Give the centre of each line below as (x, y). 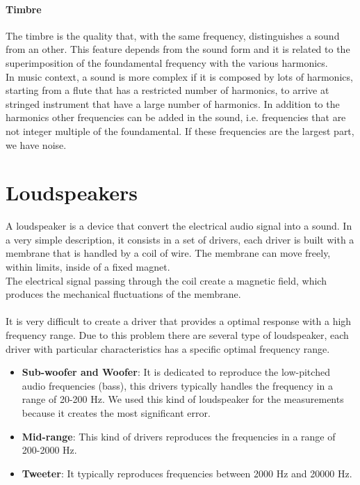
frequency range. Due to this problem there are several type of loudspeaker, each (177, 335)
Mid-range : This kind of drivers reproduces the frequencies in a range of (179, 436)
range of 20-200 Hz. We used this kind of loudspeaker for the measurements (183, 399)
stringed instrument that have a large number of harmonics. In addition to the (173, 103)
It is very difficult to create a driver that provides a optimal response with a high (179, 321)
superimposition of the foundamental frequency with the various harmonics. (167, 62)
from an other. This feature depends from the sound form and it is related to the (178, 49)
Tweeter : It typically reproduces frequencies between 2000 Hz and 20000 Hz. (187, 473)
